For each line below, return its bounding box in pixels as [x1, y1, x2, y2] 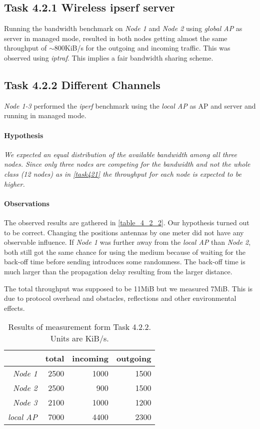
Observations [4, 198, 49, 208]
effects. [4, 302, 25, 313]
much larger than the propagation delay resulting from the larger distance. [4, 266, 232, 276]
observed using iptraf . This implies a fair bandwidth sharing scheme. [4, 52, 213, 63]
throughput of [4, 43, 47, 53]
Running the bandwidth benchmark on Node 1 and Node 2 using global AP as [4, 23, 242, 34]
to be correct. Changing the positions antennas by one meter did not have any [4, 227, 244, 237]
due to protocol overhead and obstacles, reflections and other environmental [4, 293, 236, 303]
